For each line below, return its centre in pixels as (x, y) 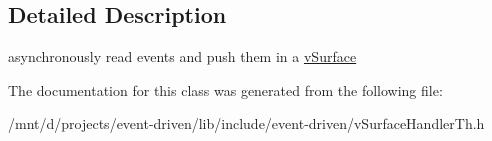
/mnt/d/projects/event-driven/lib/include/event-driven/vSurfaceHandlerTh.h (246, 123)
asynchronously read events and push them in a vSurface (182, 56)
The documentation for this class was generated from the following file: (225, 89)
